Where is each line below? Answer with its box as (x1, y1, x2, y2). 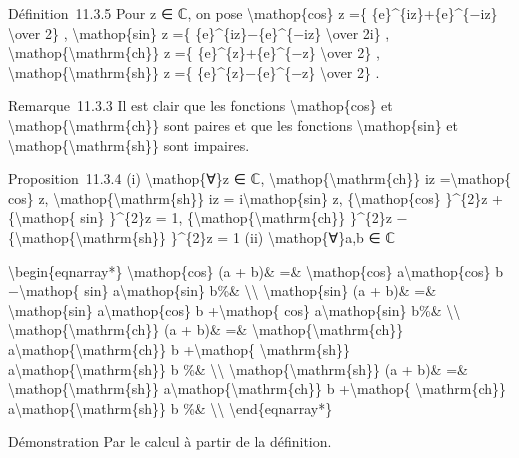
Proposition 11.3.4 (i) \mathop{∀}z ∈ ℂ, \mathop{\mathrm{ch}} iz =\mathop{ (8, 168, 512, 189)
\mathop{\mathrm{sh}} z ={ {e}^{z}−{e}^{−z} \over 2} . (8, 61, 380, 82)
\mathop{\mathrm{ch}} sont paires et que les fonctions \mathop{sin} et (8, 114, 459, 135)
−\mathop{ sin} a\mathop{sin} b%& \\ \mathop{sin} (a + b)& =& (8, 280, 437, 301)
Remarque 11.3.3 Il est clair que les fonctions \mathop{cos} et (8, 95, 393, 116)
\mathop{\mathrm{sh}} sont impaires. (8, 134, 250, 155)
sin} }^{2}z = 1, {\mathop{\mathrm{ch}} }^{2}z (80, 207, 392, 228)
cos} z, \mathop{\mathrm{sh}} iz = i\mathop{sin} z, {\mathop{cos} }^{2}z (8, 187, 488, 208)
